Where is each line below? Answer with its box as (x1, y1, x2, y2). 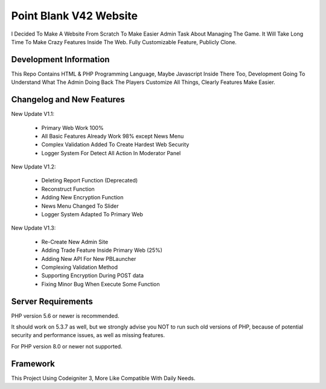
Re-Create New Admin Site (41, 238, 109, 245)
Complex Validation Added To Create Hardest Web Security (41, 141, 190, 148)
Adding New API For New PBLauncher (41, 255, 136, 262)
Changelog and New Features (11, 94, 125, 105)
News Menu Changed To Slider (41, 202, 119, 210)
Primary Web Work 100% (41, 124, 104, 131)
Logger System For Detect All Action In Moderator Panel (41, 149, 181, 156)
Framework (11, 358, 56, 368)
